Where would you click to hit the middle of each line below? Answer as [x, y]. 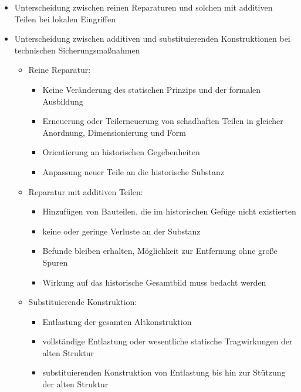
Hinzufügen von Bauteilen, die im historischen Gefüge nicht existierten [169, 211]
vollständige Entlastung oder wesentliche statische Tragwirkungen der [168, 341]
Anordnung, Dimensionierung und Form [114, 132]
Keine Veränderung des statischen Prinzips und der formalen [152, 89]
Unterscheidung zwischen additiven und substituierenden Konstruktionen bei [152, 38]
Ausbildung [63, 101]
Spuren [55, 262]
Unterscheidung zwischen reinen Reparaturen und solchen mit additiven [143, 7]
